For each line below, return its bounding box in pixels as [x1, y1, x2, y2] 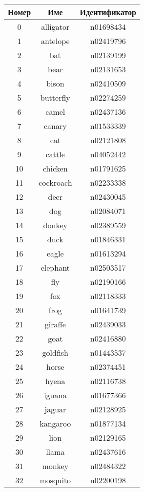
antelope [41, 35, 70, 46]
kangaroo [40, 418, 71, 429]
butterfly [40, 92, 70, 103]
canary [43, 120, 67, 131]
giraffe [44, 319, 66, 330]
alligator [41, 21, 70, 32]
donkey [43, 219, 67, 231]
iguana [44, 389, 67, 401]
